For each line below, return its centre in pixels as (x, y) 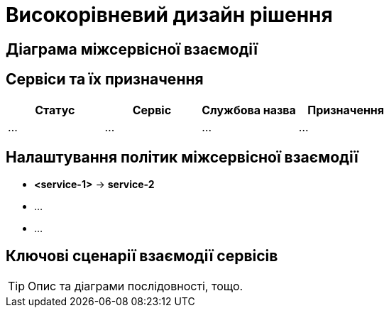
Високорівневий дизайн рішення (169, 15)
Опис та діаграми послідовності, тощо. (136, 286)
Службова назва (249, 110)
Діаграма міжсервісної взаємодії (132, 49)
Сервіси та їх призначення (105, 79)
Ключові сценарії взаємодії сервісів (142, 256)
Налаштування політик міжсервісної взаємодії (182, 158)
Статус (55, 110)
